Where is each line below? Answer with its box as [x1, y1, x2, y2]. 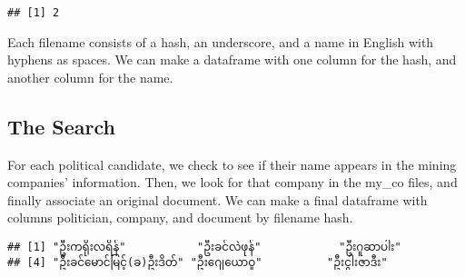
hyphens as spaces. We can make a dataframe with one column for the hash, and [7, 50, 457, 69]
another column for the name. [7, 67, 173, 86]
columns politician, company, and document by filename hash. [7, 208, 353, 227]
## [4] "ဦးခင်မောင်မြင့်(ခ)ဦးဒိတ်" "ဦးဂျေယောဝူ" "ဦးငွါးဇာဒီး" [7, 255, 388, 269]
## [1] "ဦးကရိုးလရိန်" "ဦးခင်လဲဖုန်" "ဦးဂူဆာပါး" [7, 241, 401, 254]
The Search [7, 112, 115, 140]
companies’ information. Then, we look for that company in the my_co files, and [7, 173, 458, 192]
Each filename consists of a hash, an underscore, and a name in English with [7, 32, 434, 51]
